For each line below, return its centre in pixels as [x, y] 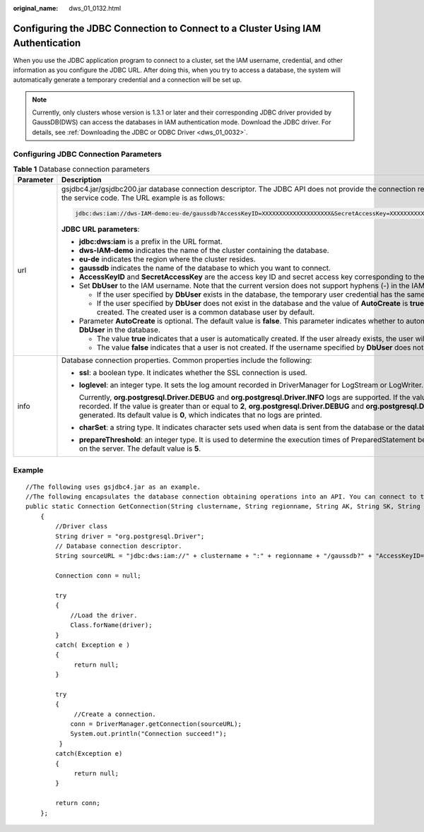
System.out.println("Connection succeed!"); [149, 734]
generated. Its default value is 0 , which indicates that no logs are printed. [200, 415]
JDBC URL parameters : [100, 230]
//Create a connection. [115, 714]
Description [81, 180]
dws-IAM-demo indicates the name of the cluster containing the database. [204, 251]
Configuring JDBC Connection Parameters [87, 154]
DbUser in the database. [119, 330]
